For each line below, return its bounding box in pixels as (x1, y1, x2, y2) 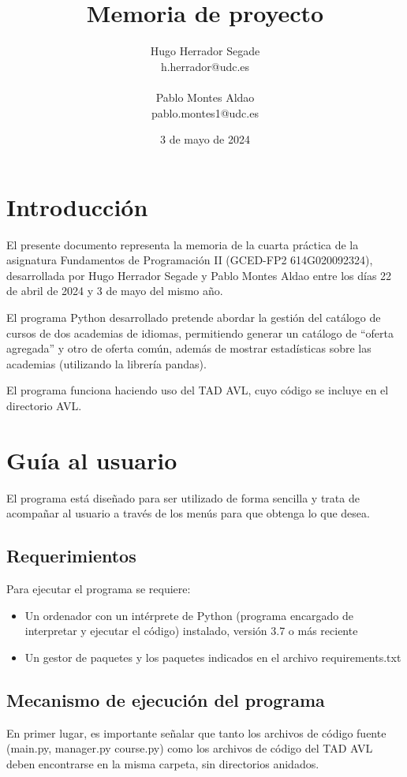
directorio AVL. (6, 397, 82, 413)
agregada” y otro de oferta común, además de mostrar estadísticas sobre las (6, 340, 372, 357)
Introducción (6, 190, 148, 222)
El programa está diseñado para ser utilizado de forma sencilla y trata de (6, 489, 360, 506)
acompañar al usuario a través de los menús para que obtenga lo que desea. (6, 505, 370, 521)
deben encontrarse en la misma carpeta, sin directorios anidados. (6, 755, 319, 771)
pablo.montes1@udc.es (151, 104, 259, 121)
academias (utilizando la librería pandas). (6, 355, 207, 372)
